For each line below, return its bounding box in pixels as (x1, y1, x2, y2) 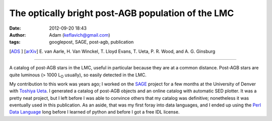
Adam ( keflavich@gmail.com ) (49, 32, 110, 38)
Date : (9, 25, 21, 31)
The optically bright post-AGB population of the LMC (9, 8, 234, 19)
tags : (9, 39, 21, 45)
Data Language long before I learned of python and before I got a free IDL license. (9, 109, 180, 115)
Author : (9, 32, 26, 38)
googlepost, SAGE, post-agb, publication (49, 39, 134, 45)
